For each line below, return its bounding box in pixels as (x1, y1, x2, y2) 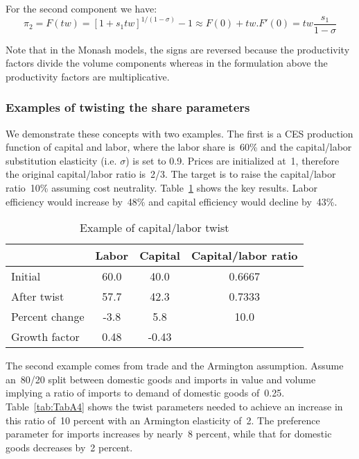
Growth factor (11, 328, 80, 345)
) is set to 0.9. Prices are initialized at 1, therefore (125, 153, 340, 167)
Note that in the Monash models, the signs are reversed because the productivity (6, 42, 350, 56)
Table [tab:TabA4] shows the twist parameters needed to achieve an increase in (6, 399, 343, 414)
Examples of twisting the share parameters (6, 99, 250, 116)
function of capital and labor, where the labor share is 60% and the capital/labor (6, 140, 352, 154)
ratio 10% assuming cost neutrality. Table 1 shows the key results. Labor (6, 181, 318, 195)
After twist (11, 288, 64, 305)
